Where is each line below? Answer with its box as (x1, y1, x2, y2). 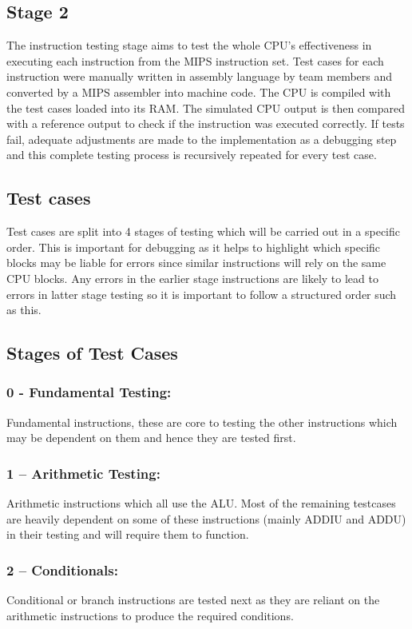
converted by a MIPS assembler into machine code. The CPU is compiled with (6, 83, 391, 100)
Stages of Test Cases (6, 340, 178, 365)
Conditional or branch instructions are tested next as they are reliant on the (6, 591, 380, 608)
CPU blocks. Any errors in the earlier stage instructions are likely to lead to (6, 269, 378, 286)
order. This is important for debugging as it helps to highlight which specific (6, 238, 381, 255)
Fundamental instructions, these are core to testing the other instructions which (6, 413, 398, 430)
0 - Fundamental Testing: (6, 382, 172, 402)
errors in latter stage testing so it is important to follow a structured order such (6, 285, 397, 302)
